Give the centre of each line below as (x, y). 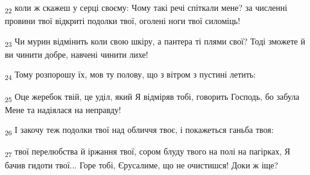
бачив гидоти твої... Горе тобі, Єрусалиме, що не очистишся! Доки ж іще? (142, 164)
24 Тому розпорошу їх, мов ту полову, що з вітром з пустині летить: (131, 75)
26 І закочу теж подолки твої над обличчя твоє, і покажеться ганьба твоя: (139, 130)
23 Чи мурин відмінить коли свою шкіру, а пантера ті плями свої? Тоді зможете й (155, 41)
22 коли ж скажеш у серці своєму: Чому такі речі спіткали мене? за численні (146, 8)
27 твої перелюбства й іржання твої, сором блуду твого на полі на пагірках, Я (148, 152)
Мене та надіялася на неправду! (63, 109)
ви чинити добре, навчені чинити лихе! (77, 54)
